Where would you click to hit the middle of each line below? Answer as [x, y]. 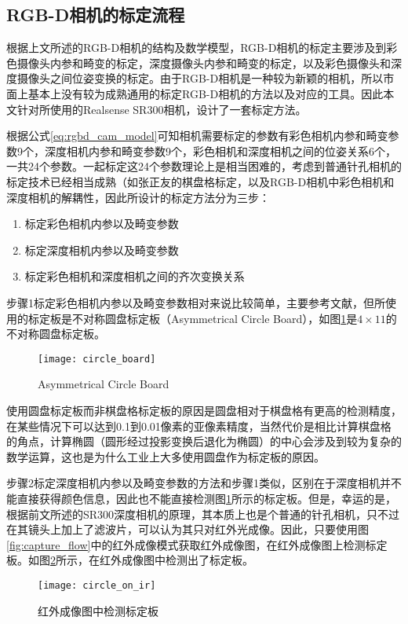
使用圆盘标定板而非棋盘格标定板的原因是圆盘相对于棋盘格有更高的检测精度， [204, 410]
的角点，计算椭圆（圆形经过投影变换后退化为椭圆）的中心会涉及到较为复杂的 [204, 441]
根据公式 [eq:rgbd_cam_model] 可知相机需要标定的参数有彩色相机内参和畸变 [197, 136]
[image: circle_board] [97, 359]
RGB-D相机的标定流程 [96, 15]
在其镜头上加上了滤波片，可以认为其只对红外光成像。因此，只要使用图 [188, 529]
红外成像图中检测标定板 [98, 610]
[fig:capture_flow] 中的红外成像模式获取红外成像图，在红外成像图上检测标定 [197, 544]
